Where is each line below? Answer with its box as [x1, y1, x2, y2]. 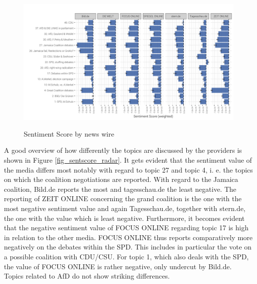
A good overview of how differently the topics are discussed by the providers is [4, 145, 242, 155]
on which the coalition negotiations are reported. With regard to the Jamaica [4, 174, 238, 184]
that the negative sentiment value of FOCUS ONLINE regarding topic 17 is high [4, 222, 249, 233]
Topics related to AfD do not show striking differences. [4, 271, 170, 281]
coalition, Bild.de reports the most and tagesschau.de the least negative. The [4, 183, 237, 194]
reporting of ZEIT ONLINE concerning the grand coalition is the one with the [4, 193, 242, 204]
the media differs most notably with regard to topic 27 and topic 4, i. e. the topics [4, 164, 253, 175]
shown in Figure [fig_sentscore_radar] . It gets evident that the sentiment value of [4, 154, 252, 165]
